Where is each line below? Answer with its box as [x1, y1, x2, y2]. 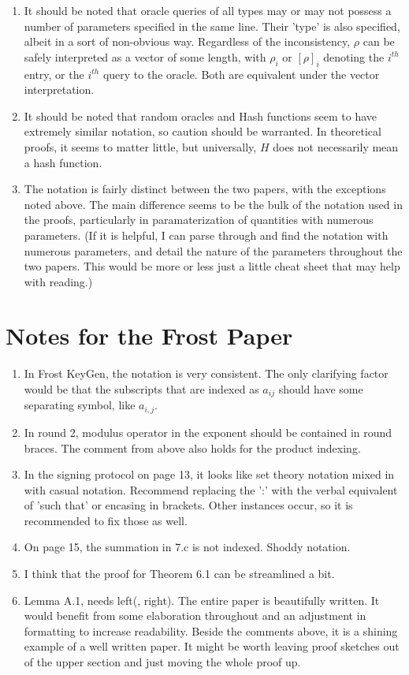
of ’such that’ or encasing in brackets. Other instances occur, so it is [24, 497, 353, 513]
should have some [278, 381, 363, 397]
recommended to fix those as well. [24, 512, 188, 528]
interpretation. [24, 81, 95, 98]
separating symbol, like [24, 397, 136, 413]
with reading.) [24, 273, 93, 289]
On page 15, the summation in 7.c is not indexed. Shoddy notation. [24, 539, 351, 555]
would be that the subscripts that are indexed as [24, 381, 259, 397]
